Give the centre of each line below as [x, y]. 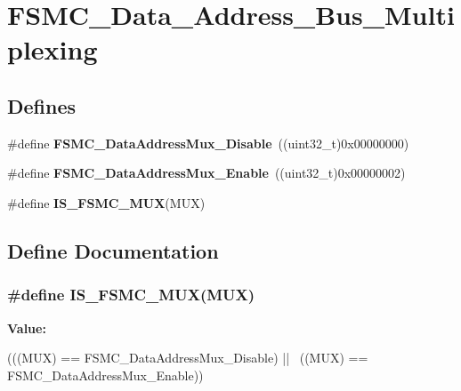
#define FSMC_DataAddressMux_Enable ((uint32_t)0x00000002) [206, 173]
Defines [42, 105]
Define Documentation [113, 250]
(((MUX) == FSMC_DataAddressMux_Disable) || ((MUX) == [188, 358]
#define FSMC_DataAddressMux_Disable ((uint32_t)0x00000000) [208, 143]
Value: [27, 327]
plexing [53, 49]
